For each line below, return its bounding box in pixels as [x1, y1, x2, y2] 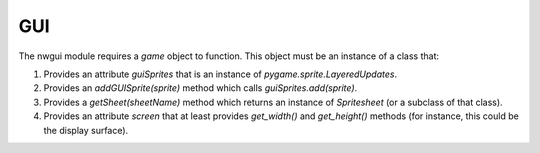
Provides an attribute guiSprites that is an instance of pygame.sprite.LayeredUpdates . [43, 68, 398, 80]
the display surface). [43, 124, 129, 136]
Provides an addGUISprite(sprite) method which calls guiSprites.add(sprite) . [43, 82, 358, 94]
